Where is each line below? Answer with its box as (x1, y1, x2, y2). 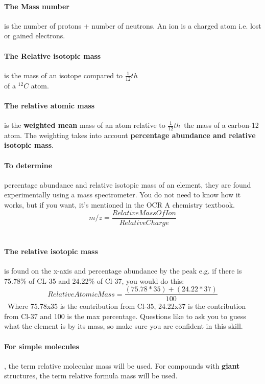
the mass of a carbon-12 (184, 120, 259, 130)
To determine (4, 160, 53, 170)
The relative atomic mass (4, 100, 95, 110)
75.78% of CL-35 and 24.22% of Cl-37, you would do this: (4, 275, 184, 286)
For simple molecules (4, 341, 79, 351)
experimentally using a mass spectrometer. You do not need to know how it (4, 189, 241, 200)
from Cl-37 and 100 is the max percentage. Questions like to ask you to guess (4, 310, 246, 321)
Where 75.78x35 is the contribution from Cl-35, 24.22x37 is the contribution (7, 301, 246, 311)
